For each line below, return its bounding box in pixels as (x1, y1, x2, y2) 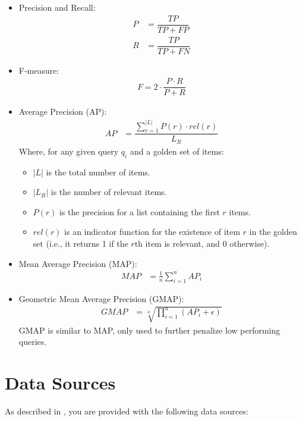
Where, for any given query (18, 144, 119, 157)
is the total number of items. (46, 165, 150, 178)
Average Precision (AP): (18, 105, 107, 118)
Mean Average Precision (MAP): (18, 257, 137, 269)
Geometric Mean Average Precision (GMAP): (18, 292, 184, 304)
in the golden (249, 225, 297, 238)
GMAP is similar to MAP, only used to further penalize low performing (18, 323, 281, 336)
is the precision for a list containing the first (59, 205, 220, 218)
